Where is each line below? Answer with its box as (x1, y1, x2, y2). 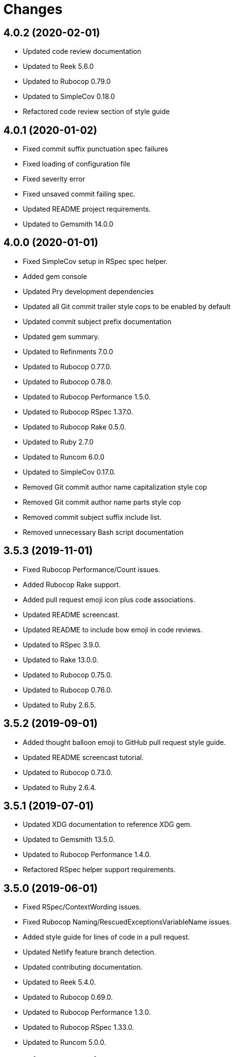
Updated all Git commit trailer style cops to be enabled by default (23, 302, 231, 311)
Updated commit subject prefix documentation (23, 317, 172, 326)
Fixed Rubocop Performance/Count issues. (23, 565, 160, 574)
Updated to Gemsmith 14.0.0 (23, 220, 113, 229)
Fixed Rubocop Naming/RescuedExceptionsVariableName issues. (23, 918, 232, 926)
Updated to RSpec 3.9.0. (23, 640, 101, 649)
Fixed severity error (23, 175, 85, 183)
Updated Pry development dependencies (23, 287, 154, 296)
